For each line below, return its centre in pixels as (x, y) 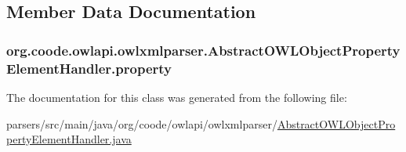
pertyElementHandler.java (69, 139)
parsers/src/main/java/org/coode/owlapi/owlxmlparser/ (142, 123)
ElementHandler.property (89, 68)
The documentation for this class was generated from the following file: (177, 97)
